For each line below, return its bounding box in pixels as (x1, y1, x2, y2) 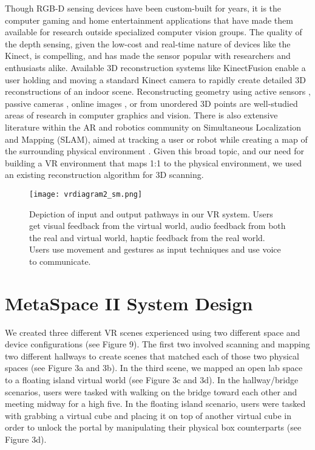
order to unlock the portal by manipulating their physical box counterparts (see (5, 421, 302, 434)
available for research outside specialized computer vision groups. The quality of (5, 26, 302, 38)
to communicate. (29, 254, 91, 267)
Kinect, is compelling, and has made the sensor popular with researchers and (5, 49, 291, 62)
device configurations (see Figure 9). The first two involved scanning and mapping (5, 338, 310, 350)
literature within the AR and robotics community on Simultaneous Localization (5, 120, 301, 133)
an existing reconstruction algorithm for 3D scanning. (5, 168, 204, 181)
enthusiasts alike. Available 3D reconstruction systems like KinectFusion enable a (5, 61, 306, 73)
